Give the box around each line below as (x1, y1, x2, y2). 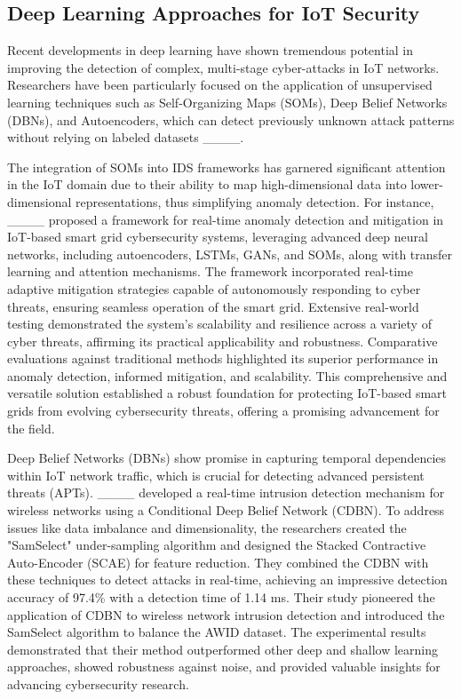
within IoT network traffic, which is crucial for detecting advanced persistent (7, 465, 425, 484)
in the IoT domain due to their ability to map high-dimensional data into (7, 175, 407, 194)
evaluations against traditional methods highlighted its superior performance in (7, 349, 439, 368)
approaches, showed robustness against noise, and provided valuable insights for (7, 657, 441, 676)
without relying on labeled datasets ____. (7, 128, 244, 147)
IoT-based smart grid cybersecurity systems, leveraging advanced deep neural (7, 227, 428, 246)
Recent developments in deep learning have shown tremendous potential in (7, 41, 414, 60)
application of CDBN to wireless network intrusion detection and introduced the (7, 605, 445, 624)
